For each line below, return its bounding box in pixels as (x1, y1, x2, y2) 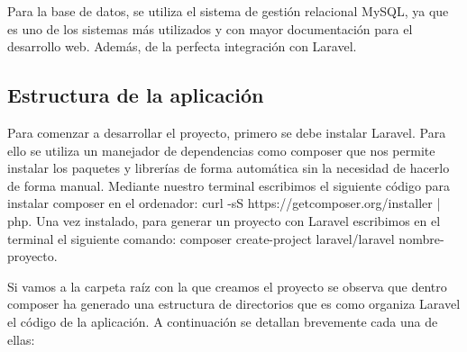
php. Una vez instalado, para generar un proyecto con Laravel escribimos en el (7, 211, 441, 230)
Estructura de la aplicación (7, 81, 264, 109)
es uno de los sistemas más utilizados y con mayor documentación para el (7, 19, 413, 38)
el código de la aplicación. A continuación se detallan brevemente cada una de (7, 311, 438, 330)
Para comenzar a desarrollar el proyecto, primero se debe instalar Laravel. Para (7, 122, 446, 141)
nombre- (398, 229, 444, 248)
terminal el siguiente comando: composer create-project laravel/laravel (7, 229, 395, 248)
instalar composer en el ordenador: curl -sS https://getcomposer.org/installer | (7, 194, 441, 212)
